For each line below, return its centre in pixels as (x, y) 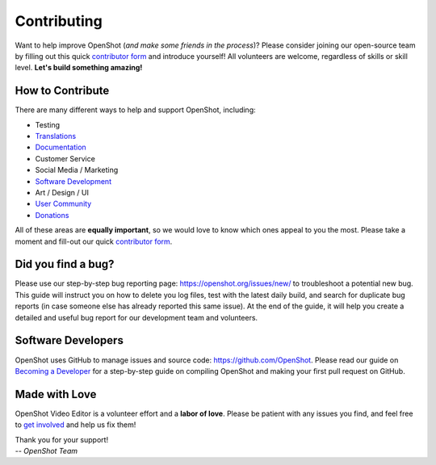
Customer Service (65, 158)
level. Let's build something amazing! (79, 68)
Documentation (61, 147)
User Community (63, 204)
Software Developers (69, 340)
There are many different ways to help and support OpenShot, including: (135, 110)
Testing (48, 124)
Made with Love (56, 394)
